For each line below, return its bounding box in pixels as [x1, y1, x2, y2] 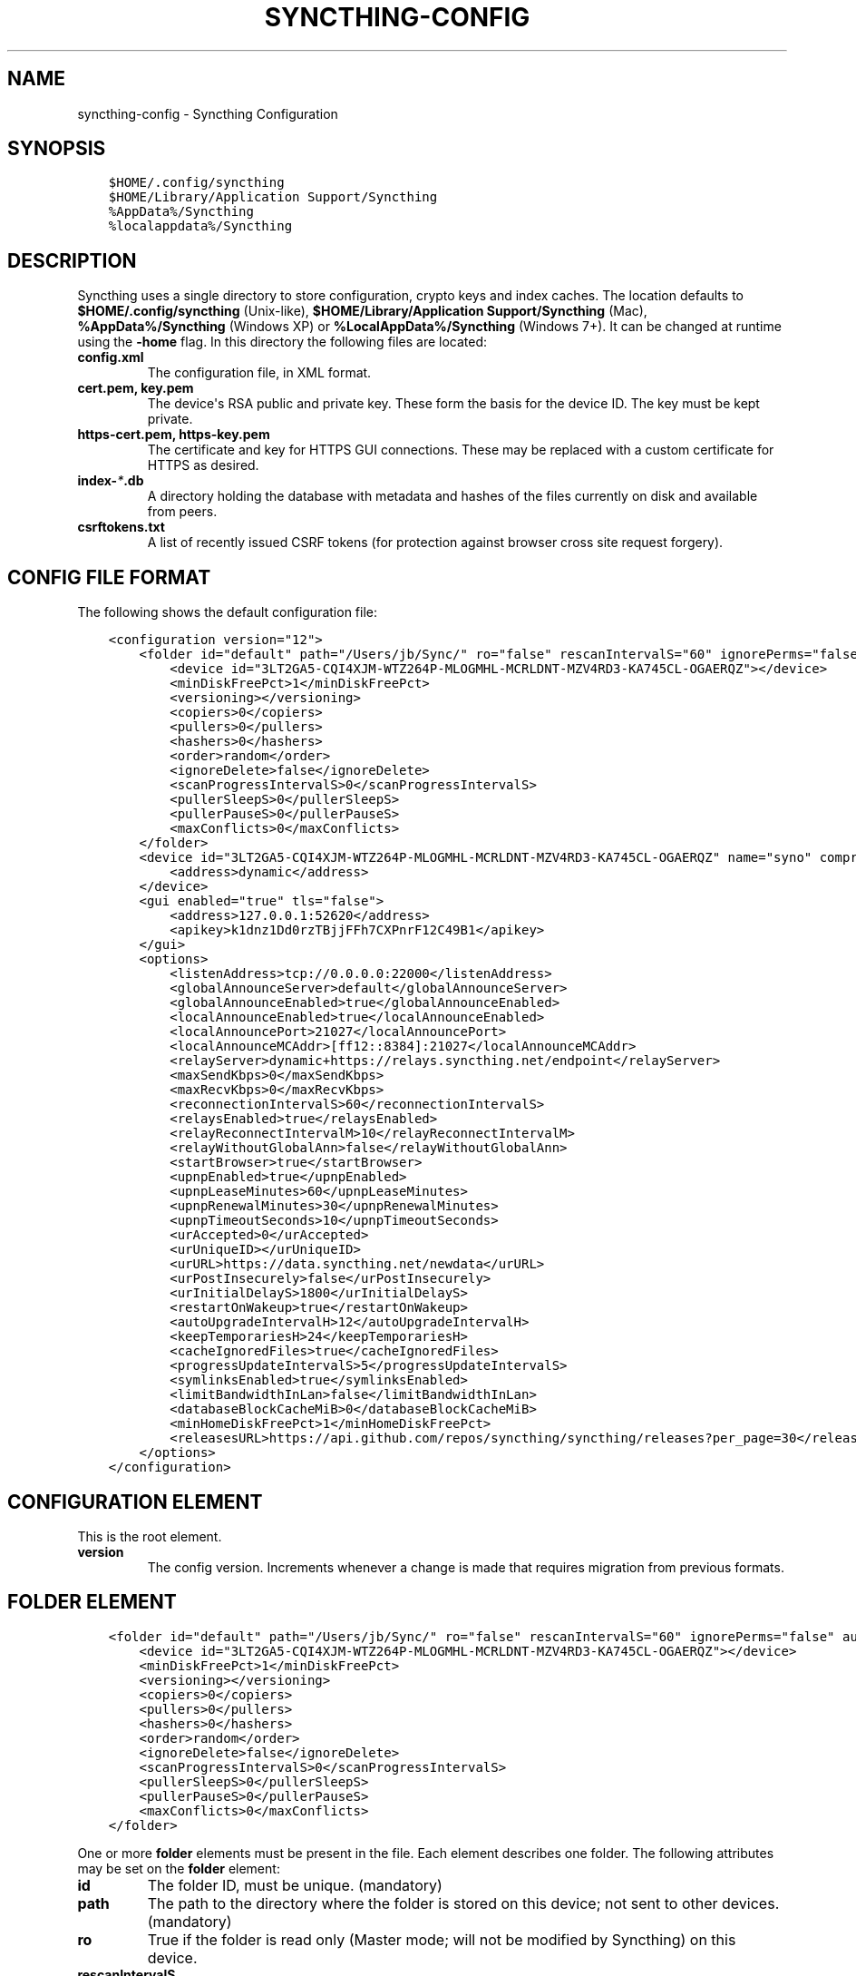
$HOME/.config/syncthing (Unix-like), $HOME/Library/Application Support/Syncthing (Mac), [77, 303, 647, 319]
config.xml [77, 349, 144, 366]
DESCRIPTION [7, 249, 137, 272]
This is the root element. [77, 1528, 222, 1544]
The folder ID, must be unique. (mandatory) [147, 1875, 443, 1894]
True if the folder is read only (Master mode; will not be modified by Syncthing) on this [147, 1930, 736, 1949]
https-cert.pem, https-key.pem [77, 426, 270, 443]
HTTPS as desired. [147, 457, 259, 474]
